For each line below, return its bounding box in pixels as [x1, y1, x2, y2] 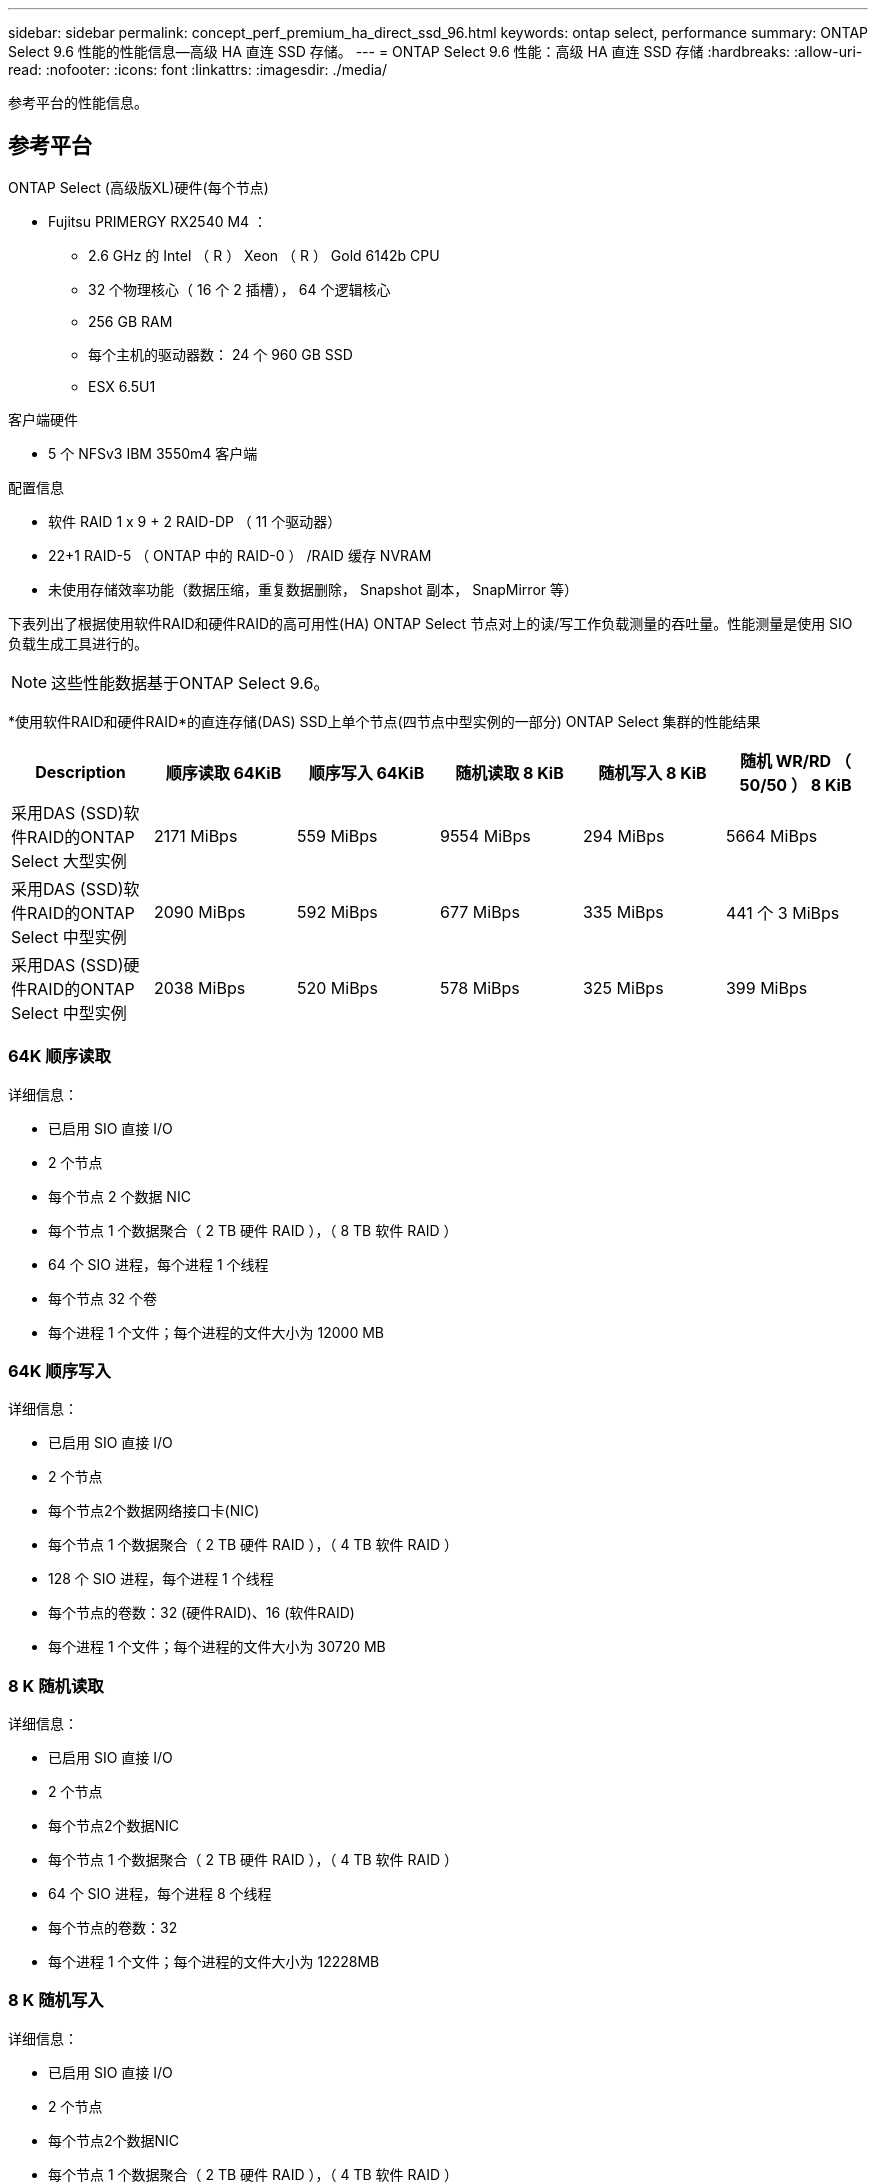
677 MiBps [439, 901, 520, 922]
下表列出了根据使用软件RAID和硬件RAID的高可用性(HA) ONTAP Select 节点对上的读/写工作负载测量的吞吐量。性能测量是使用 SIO [8, 614, 853, 632]
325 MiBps [582, 977, 664, 998]
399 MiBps [725, 977, 808, 998]
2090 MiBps [153, 901, 246, 922]
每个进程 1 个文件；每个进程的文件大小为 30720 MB [48, 1638, 386, 1656]
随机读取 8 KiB [455, 762, 564, 783]
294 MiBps [582, 825, 665, 846]
